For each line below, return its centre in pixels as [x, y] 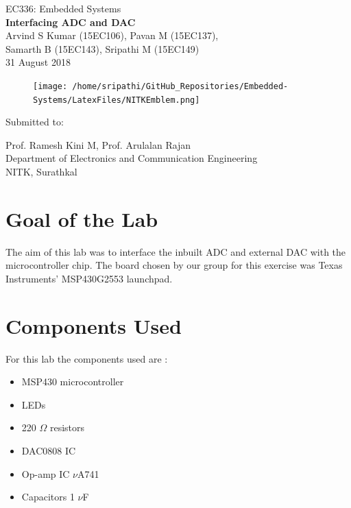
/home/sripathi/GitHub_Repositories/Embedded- [180, 86]
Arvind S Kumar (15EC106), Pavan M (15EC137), [112, 35]
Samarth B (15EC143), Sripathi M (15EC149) [102, 48]
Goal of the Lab [82, 218]
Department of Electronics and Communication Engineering [132, 158]
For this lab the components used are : [87, 358]
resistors [67, 427]
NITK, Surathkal [41, 172]
